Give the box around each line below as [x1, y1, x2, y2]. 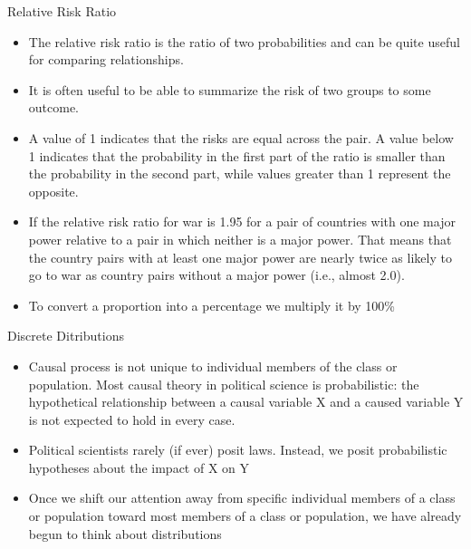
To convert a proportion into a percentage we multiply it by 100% [28, 295, 396, 314]
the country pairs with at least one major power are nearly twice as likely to [28, 247, 452, 266]
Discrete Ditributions [7, 326, 124, 345]
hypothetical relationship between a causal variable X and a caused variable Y [28, 392, 464, 411]
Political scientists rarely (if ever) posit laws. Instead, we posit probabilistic [28, 440, 447, 459]
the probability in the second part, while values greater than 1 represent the [28, 164, 451, 183]
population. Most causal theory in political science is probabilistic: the [28, 374, 419, 393]
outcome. [28, 98, 80, 117]
